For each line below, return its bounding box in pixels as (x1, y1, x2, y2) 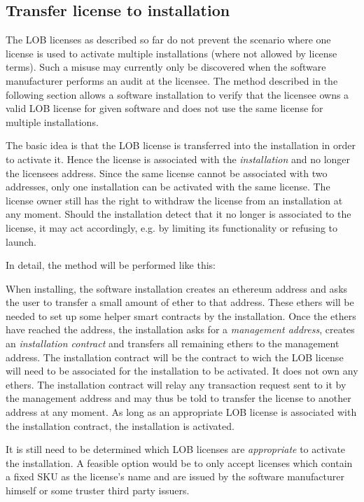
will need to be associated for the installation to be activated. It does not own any (6, 363, 358, 378)
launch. (6, 234, 36, 249)
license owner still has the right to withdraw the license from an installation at (6, 193, 343, 207)
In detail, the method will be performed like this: (6, 258, 216, 272)
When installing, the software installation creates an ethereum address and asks (6, 281, 348, 295)
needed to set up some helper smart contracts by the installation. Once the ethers (6, 308, 356, 323)
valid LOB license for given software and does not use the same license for (6, 101, 323, 116)
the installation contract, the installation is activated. (6, 418, 234, 433)
